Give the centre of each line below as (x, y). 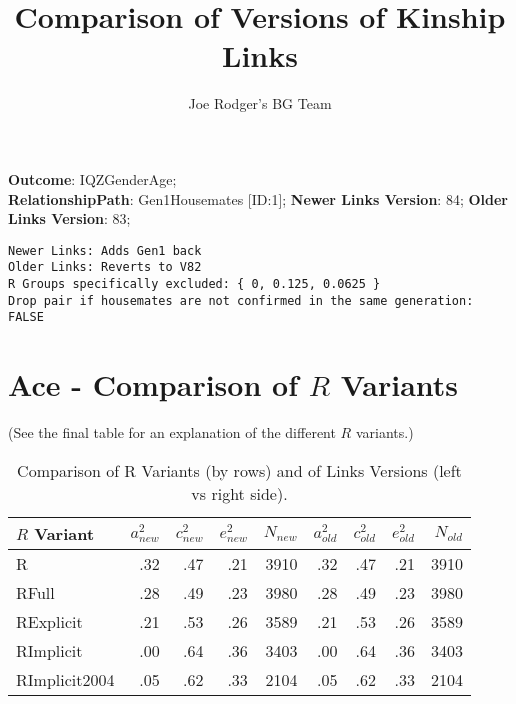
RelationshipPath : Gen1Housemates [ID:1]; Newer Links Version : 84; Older (258, 198)
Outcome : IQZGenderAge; (92, 178)
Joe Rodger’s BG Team (260, 103)
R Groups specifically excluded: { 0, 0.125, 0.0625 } (194, 284)
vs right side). (239, 493)
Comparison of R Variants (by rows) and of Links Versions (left (239, 470)
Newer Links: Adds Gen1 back (105, 250)
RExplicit (49, 621)
